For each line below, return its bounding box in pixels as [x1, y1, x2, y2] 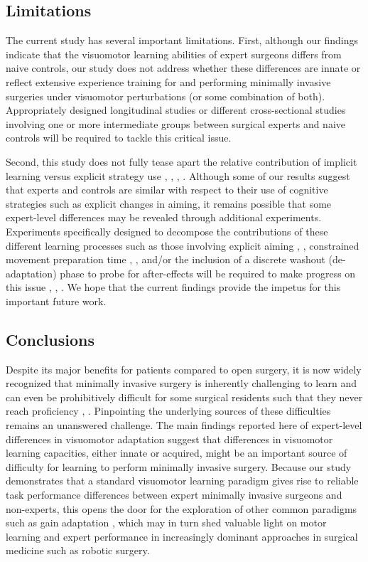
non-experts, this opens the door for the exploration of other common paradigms [6, 501, 357, 516]
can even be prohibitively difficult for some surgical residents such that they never [6, 389, 363, 404]
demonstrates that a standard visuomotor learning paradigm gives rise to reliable [6, 473, 359, 488]
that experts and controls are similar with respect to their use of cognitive [6, 182, 328, 197]
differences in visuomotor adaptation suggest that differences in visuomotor [6, 431, 333, 446]
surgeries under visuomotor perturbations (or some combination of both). [6, 88, 325, 103]
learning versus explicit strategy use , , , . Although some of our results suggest [6, 168, 350, 183]
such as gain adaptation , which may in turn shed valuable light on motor [6, 515, 327, 530]
